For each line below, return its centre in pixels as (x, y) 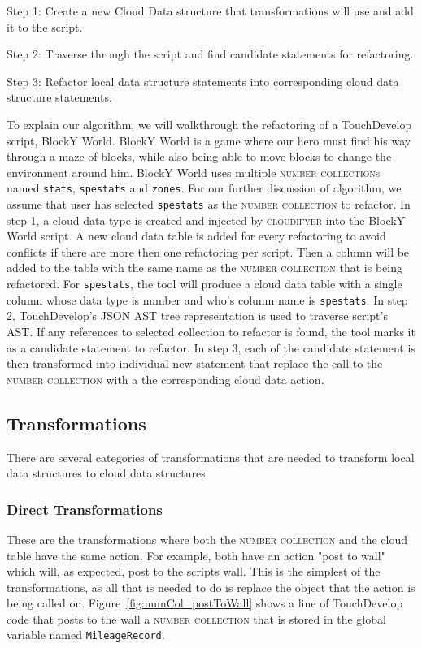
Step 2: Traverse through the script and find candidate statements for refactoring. (210, 54)
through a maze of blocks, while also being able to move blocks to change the (199, 156)
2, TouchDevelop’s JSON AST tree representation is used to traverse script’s (197, 315)
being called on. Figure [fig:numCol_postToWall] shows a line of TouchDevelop (205, 603)
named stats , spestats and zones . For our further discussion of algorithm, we (204, 188)
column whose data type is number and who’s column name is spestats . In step (207, 299)
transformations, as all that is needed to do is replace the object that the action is (211, 587)
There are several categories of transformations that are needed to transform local (211, 457)
